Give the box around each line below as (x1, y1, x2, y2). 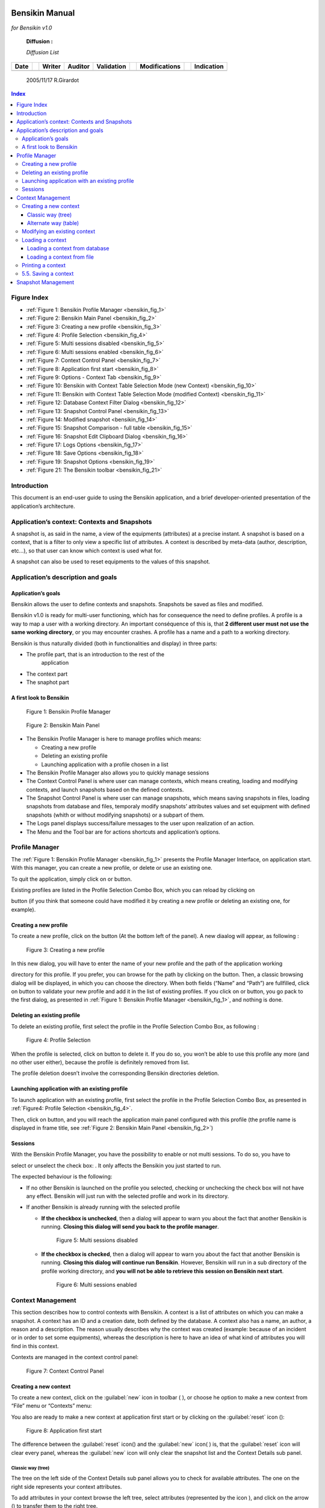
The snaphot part (26, 679, 69, 686)
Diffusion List (26, 49, 60, 56)
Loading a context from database (27, 245, 110, 252)
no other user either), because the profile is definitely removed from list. (11, 1059, 190, 1066)
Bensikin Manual (11, 8, 75, 18)
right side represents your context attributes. (11, 1483, 122, 1490)
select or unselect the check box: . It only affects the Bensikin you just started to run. (11, 1162, 221, 1169)
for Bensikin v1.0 (11, 24, 52, 31)
